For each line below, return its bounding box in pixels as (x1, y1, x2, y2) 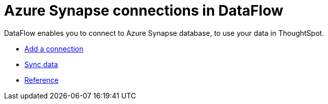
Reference (24, 75, 59, 84)
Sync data (24, 60, 58, 69)
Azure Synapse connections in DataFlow (4, 2, 283, 19)
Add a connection (24, 44, 84, 53)
